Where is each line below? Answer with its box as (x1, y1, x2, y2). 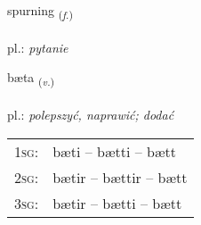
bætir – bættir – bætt (52, 166, 188, 187)
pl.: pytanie (7, 37, 68, 56)
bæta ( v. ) (7, 68, 55, 89)
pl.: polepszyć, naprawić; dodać (7, 105, 174, 124)
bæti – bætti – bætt (52, 140, 176, 162)
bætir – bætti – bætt (52, 192, 182, 213)
